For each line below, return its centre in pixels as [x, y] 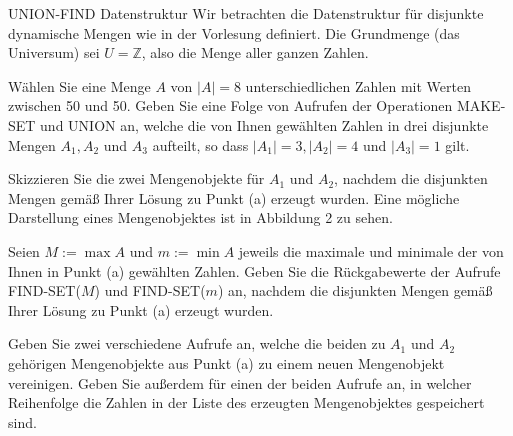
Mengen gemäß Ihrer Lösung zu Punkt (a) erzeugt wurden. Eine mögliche [234, 197]
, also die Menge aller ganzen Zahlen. [255, 52]
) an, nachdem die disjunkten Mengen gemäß [355, 290]
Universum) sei [54, 52]
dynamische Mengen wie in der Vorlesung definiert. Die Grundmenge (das [234, 32]
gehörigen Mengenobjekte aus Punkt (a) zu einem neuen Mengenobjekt [226, 362]
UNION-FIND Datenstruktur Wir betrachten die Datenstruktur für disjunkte [246, 13]
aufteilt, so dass [200, 144]
